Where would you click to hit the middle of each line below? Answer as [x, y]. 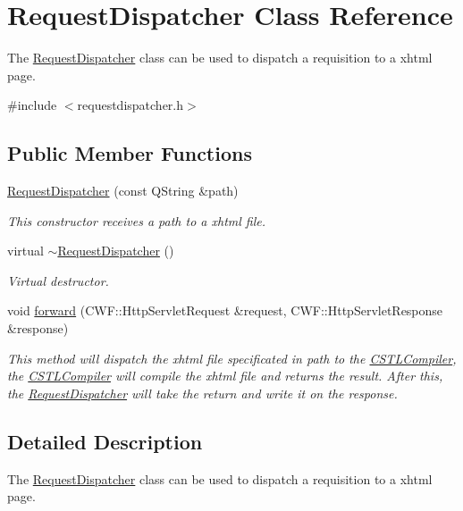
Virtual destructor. [58, 280]
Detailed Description [105, 441]
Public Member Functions [130, 153]
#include [32, 105]
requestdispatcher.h [130, 105]
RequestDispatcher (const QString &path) [123, 191]
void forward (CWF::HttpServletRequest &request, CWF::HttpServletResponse [225, 310]
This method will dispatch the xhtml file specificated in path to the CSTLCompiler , [232, 358]
